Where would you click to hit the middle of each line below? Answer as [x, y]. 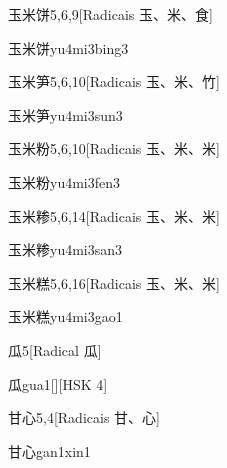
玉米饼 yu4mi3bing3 [68, 47]
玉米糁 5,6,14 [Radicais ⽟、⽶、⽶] [114, 215]
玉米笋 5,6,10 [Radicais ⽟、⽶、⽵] [114, 81]
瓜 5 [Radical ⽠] [55, 349]
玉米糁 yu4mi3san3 [65, 249]
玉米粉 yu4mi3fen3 [64, 181]
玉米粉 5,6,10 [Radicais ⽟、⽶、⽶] [114, 148]
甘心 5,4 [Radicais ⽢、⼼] [84, 417]
